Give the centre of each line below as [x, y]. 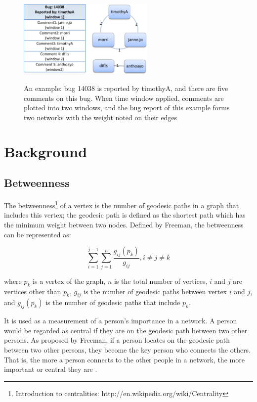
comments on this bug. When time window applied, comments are [124, 98]
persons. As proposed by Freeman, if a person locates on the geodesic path [117, 340]
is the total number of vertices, [161, 281]
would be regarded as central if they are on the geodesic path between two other [126, 330]
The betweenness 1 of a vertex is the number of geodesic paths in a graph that [122, 204]
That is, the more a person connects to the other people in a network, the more [124, 359]
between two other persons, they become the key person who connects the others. [128, 349]
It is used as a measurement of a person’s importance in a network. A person [121, 321]
